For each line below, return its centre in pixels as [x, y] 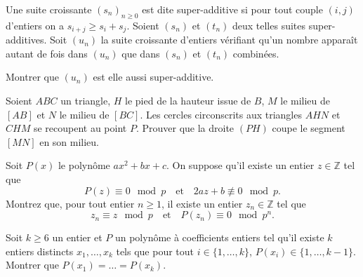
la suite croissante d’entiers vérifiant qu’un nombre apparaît [229, 40]
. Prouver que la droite [185, 128]
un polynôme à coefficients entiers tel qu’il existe [219, 237]
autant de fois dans [47, 53]
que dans [141, 53]
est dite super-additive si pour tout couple [232, 9]
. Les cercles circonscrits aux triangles [221, 114]
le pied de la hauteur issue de [188, 101]
